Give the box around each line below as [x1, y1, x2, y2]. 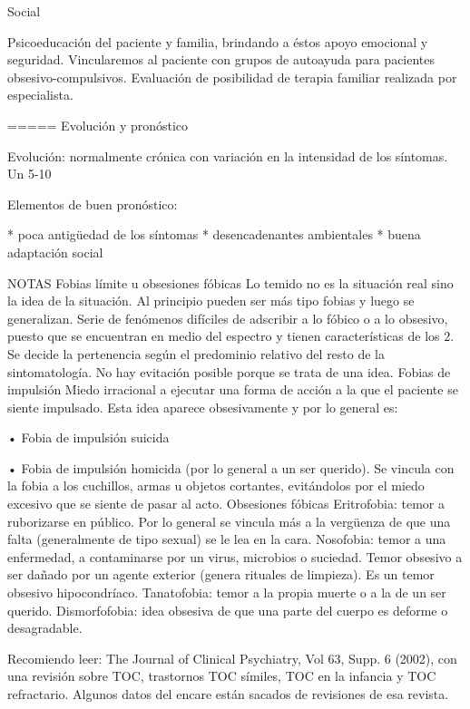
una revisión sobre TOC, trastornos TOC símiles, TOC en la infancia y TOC [7, 666, 436, 685]
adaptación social [7, 242, 103, 261]
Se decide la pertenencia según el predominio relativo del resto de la [7, 344, 386, 363]
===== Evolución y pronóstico [7, 115, 189, 134]
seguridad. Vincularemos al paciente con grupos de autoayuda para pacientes [7, 50, 436, 69]
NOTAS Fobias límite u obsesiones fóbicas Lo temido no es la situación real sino [7, 273, 454, 292]
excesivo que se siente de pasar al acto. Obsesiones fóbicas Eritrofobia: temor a [7, 494, 445, 513]
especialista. [7, 85, 73, 104]
